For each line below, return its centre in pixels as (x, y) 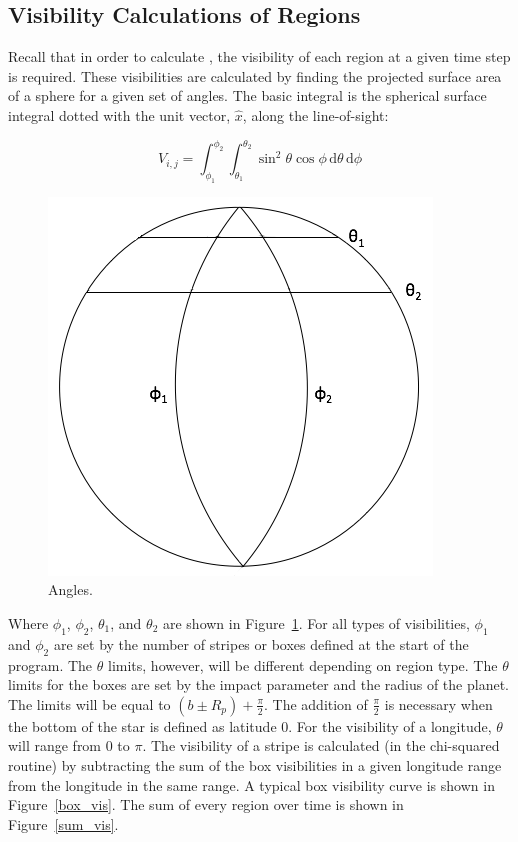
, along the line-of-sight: (315, 114)
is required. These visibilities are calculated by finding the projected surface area (255, 75)
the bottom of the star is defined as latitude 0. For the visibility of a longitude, (250, 725)
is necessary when (438, 703)
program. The (50, 664)
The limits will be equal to (89, 703)
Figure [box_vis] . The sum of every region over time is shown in (206, 804)
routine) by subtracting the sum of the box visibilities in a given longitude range (255, 764)
